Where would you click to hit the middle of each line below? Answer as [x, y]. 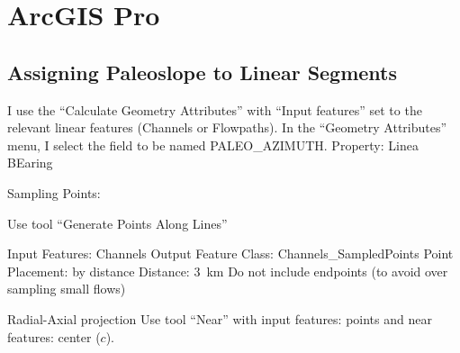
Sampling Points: [54, 192]
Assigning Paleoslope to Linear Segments [203, 72]
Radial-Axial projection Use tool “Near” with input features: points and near [220, 318]
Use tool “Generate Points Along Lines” [117, 223]
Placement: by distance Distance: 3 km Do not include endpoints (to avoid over [228, 271]
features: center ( [54, 336]
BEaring [30, 163]
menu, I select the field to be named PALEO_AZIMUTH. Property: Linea [213, 145]
